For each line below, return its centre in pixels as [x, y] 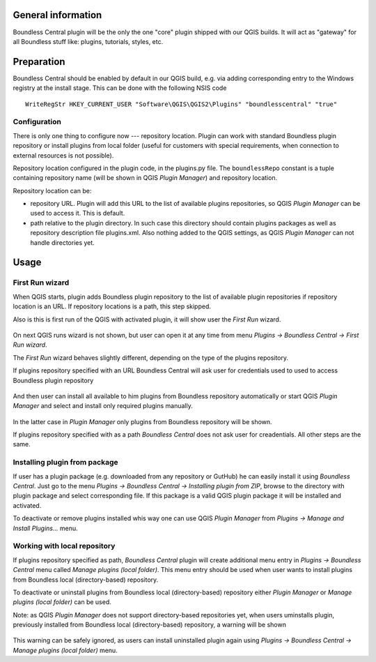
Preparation [39, 62]
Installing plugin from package [65, 462]
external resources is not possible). [63, 155]
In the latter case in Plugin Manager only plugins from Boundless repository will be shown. [142, 421]
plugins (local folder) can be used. [62, 602]
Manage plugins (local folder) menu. [65, 650]
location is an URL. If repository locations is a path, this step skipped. [112, 306]
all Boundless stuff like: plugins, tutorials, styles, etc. [88, 41]
